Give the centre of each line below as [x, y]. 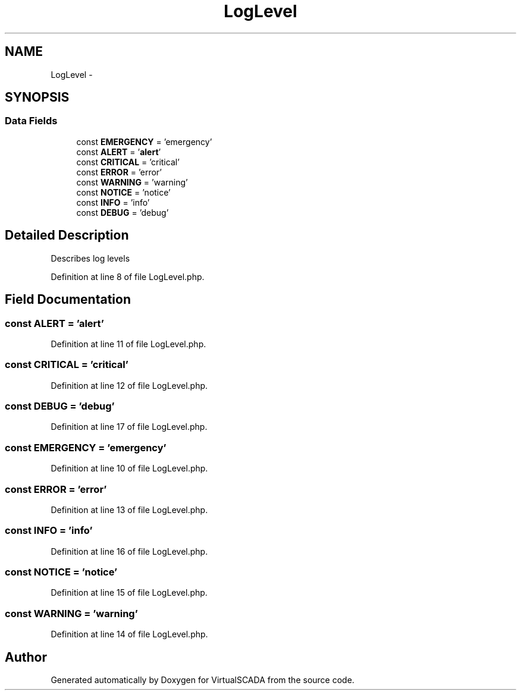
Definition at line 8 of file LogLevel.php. [128, 276]
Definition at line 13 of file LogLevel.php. [129, 510]
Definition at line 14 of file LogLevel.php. [129, 634]
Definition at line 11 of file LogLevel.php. [128, 344]
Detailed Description [67, 235]
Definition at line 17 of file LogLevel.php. [129, 427]
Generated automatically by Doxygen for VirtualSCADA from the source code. [203, 680]
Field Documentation [68, 300]
